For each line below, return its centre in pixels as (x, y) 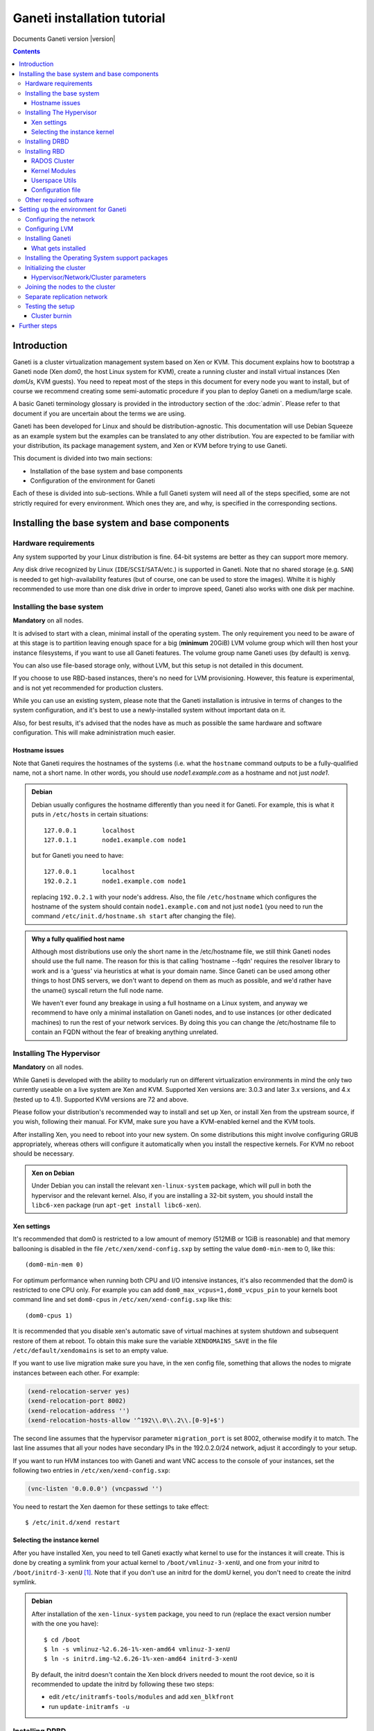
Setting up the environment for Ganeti (73, 209)
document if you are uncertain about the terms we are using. (99, 413)
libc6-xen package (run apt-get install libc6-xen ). (116, 1205)
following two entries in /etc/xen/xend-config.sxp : (92, 1471)
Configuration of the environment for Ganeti (92, 481)
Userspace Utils (54, 181)
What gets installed (59, 248)
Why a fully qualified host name (78, 939)
